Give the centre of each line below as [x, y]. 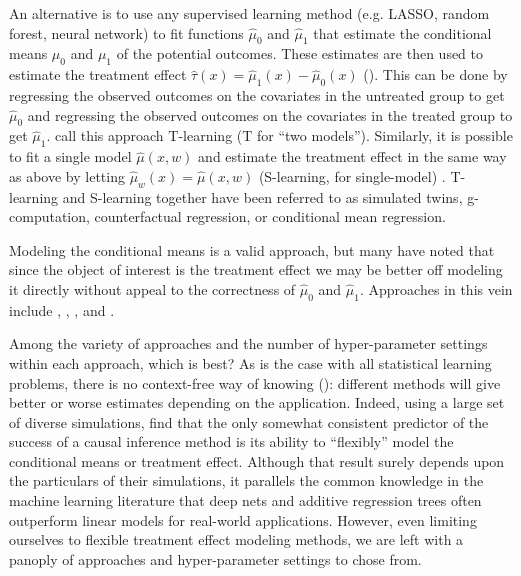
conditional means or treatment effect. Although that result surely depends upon [257, 460]
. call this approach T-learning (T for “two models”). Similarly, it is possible [279, 135]
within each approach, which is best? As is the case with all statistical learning [250, 362]
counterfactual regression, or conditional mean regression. [270, 216]
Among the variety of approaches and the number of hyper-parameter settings [248, 343]
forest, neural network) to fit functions [126, 32]
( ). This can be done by [435, 74]
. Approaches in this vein [436, 288]
